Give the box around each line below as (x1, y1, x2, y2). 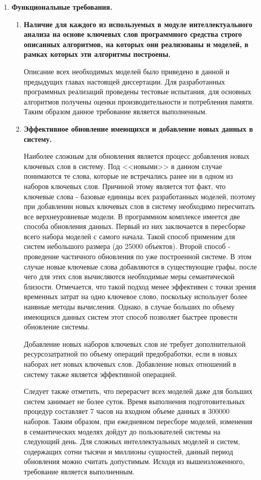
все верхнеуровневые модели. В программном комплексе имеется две (24, 211, 240, 221)
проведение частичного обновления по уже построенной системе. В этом (24, 251, 252, 262)
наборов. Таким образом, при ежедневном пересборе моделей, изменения (24, 415, 253, 426)
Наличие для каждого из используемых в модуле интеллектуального (24, 18, 253, 29)
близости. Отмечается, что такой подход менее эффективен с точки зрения (24, 281, 256, 291)
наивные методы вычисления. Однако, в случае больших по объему (24, 301, 235, 312)
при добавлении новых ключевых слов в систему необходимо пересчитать (24, 201, 255, 212)
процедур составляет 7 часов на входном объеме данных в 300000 (24, 406, 230, 416)
